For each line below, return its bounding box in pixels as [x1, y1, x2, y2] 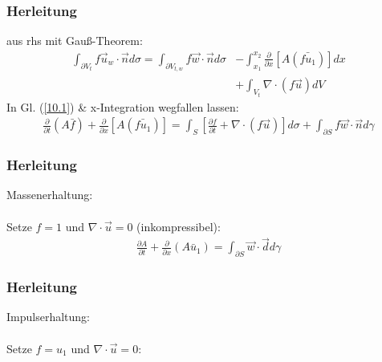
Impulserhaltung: [6, 308, 90, 325]
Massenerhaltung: [6, 186, 93, 203]
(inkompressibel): [136, 218, 221, 234]
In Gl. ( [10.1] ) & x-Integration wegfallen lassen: [6, 98, 239, 115]
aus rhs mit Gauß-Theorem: [6, 32, 143, 49]
